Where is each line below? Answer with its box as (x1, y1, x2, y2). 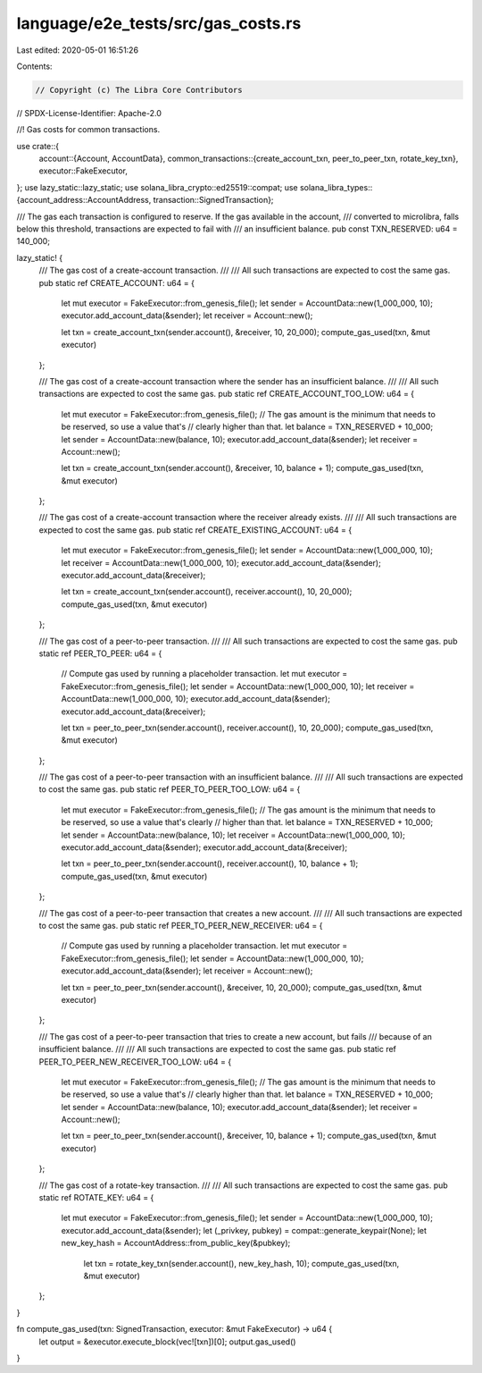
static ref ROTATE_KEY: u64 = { (38, 1192, 154, 1203)
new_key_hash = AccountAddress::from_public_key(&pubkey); (61, 1238, 291, 1249)
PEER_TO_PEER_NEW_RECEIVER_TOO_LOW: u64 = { (38, 1056, 232, 1067)
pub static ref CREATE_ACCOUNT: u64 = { (38, 277, 195, 288)
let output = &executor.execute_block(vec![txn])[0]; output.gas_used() (38, 1336, 296, 1347)
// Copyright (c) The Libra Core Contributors (35, 85, 243, 95)
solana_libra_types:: (299, 181, 373, 192)
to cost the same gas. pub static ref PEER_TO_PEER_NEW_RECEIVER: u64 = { (38, 921, 323, 931)
